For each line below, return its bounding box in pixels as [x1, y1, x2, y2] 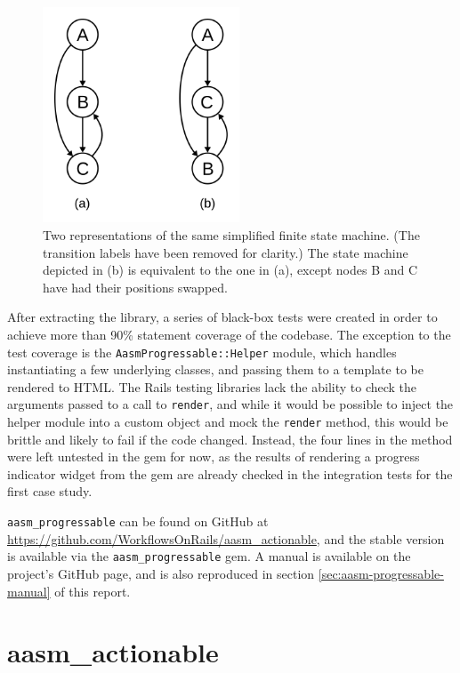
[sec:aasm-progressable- [318, 564, 444, 582]
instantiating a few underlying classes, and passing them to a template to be [7, 360, 424, 379]
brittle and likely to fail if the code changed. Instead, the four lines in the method [7, 429, 453, 448]
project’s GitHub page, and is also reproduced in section [7, 564, 315, 582]
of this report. [54, 581, 131, 600]
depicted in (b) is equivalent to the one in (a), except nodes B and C [43, 260, 418, 279]
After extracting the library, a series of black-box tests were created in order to [7, 308, 438, 326]
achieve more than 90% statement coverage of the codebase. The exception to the [7, 324, 451, 343]
